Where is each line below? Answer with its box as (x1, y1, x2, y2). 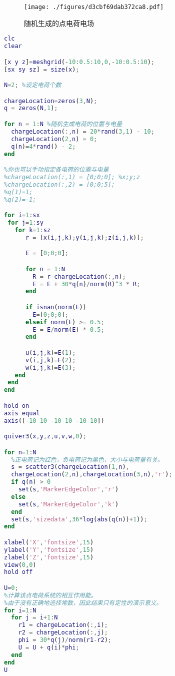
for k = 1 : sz (14, 226, 51, 234)
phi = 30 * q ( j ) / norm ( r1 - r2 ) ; (18, 636, 111, 644)
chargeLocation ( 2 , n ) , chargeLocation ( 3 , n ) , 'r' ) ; (11, 471, 172, 478)
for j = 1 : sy (7, 219, 43, 226)
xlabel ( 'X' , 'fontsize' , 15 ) (4, 538, 94, 546)
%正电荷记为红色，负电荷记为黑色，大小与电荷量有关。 (11, 456, 163, 463)
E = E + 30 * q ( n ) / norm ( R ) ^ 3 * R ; (32, 280, 140, 288)
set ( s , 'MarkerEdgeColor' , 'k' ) (18, 500, 119, 508)
